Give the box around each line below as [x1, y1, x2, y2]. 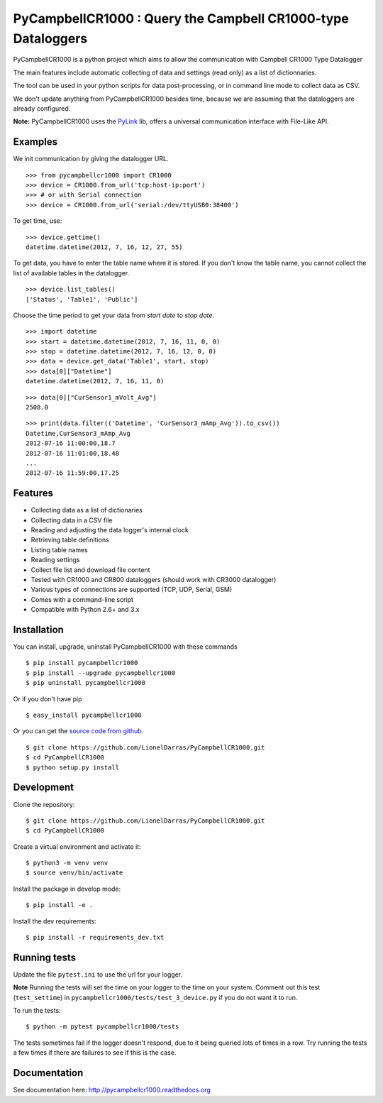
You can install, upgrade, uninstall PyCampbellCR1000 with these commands [13, 642, 238, 651]
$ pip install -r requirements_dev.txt [26, 933, 165, 942]
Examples [13, 136, 58, 148]
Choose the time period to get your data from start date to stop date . [13, 311, 215, 319]
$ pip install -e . [26, 901, 94, 909]
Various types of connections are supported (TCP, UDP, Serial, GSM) [30, 586, 233, 594]
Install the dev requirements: [13, 916, 97, 926]
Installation [13, 623, 64, 635]
